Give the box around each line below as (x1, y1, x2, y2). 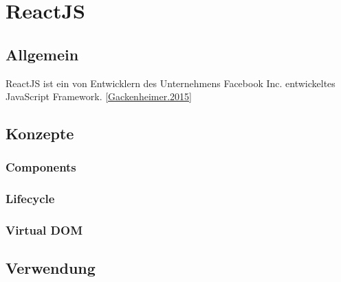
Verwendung (5, 257, 96, 279)
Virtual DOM (5, 222, 83, 239)
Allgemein (5, 43, 79, 64)
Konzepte (5, 123, 74, 144)
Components (5, 158, 76, 176)
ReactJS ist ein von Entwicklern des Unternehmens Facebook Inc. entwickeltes (5, 75, 335, 90)
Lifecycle (5, 190, 55, 207)
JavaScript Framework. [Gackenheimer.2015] (5, 89, 192, 104)
